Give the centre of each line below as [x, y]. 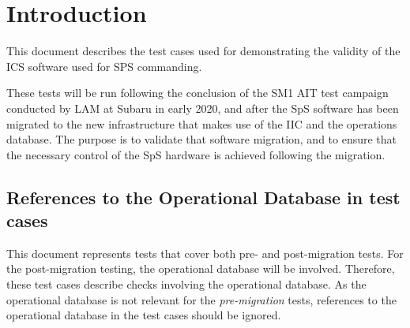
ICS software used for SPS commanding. [104, 66]
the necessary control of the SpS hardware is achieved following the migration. [196, 154]
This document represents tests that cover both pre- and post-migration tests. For [205, 253]
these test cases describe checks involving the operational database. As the [186, 284]
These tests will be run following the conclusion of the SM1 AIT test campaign [197, 93]
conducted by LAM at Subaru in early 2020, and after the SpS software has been [203, 108]
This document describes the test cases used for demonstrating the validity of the [203, 51]
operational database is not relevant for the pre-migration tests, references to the [201, 299]
